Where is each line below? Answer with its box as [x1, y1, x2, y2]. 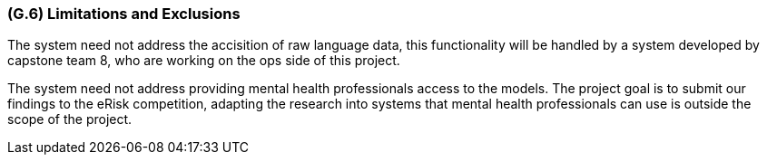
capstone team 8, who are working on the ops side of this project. [7, 52, 400, 69]
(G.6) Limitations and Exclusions [7, 5, 241, 23]
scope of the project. [7, 111, 133, 128]
